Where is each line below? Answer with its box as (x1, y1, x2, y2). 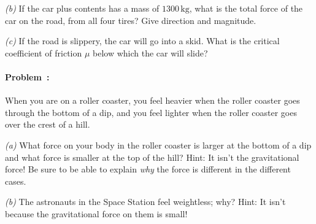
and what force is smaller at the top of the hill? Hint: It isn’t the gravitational (5, 150, 299, 163)
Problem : (5, 70, 50, 83)
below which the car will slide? (93, 46, 208, 59)
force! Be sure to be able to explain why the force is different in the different (5, 163, 291, 176)
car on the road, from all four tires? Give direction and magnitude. (5, 14, 256, 26)
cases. (5, 174, 26, 187)
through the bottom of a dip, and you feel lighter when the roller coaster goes (5, 106, 297, 118)
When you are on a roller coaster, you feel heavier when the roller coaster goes (5, 94, 300, 107)
